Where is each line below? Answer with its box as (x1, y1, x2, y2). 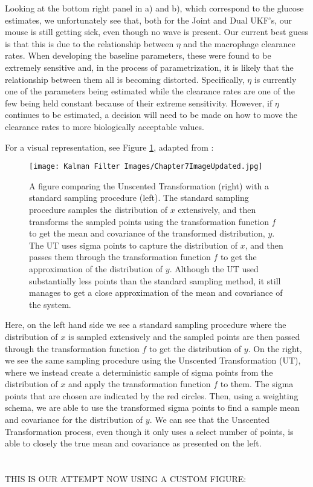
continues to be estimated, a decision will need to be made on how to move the (5, 108, 297, 121)
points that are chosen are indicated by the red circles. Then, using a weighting (5, 389, 298, 402)
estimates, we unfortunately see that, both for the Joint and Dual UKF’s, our (5, 13, 292, 26)
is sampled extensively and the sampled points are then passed (68, 330, 300, 342)
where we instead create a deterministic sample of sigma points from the (5, 365, 273, 378)
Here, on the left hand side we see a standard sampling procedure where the (5, 318, 286, 331)
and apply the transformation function (68, 378, 211, 390)
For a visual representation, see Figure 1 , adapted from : (5, 140, 214, 153)
